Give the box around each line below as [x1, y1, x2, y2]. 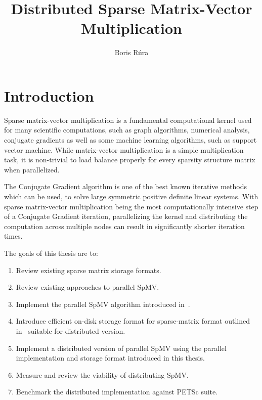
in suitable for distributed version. [16, 325, 125, 336]
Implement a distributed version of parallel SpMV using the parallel [16, 342, 227, 353]
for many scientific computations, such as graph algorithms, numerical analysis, [4, 124, 250, 135]
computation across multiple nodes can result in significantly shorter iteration [4, 220, 245, 231]
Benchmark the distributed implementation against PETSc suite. [16, 386, 218, 397]
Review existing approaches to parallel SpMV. [16, 282, 159, 292]
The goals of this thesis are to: [4, 247, 98, 258]
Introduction [4, 85, 94, 106]
